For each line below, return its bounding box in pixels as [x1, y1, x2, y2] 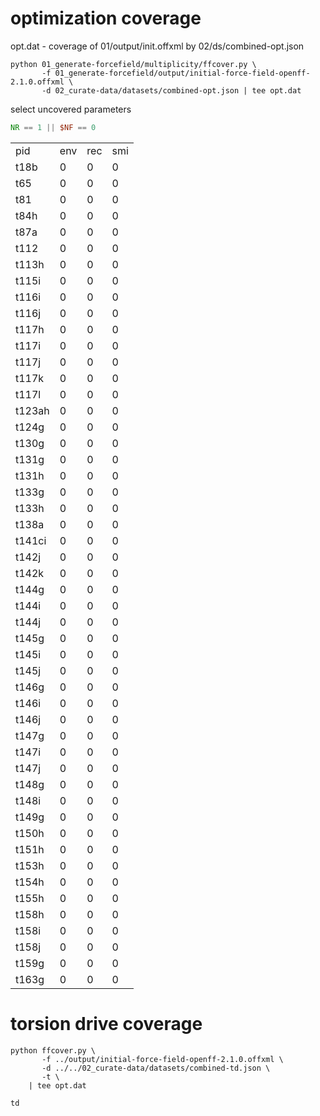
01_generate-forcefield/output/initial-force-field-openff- [54, 68, 311, 78]
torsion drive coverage [10, 1013, 203, 1035]
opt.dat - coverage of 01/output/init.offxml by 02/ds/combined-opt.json [10, 40, 305, 52]
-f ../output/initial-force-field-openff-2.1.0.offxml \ [41, 1054, 284, 1064]
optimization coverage [10, 7, 202, 30]
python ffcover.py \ [10, 1045, 97, 1056]
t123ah [15, 403, 50, 417]
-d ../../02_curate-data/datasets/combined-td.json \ [41, 1063, 271, 1073]
